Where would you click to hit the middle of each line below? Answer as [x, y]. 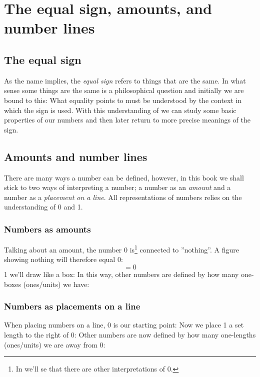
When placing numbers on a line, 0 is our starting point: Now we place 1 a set [124, 325]
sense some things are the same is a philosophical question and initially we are [124, 90]
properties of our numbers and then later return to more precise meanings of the [127, 120]
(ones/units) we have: [56, 284]
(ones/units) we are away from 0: [55, 344]
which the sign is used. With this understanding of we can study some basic [120, 110]
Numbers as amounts [47, 229]
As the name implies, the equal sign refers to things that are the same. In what [125, 80]
